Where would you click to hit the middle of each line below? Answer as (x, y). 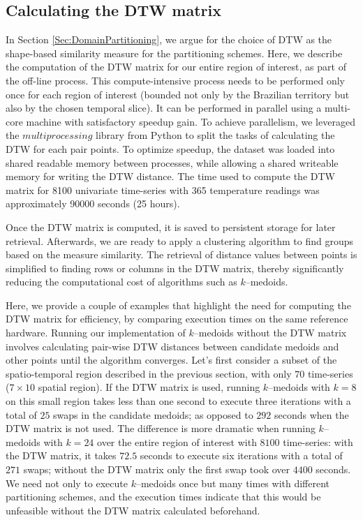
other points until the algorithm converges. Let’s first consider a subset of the (171, 360)
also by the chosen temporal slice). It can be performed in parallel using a (164, 108)
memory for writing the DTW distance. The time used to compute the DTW (170, 176)
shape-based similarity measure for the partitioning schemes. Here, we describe (174, 53)
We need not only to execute (67, 483)
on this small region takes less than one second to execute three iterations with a (178, 401)
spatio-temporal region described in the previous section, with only (149, 373)
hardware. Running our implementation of (96, 333)
